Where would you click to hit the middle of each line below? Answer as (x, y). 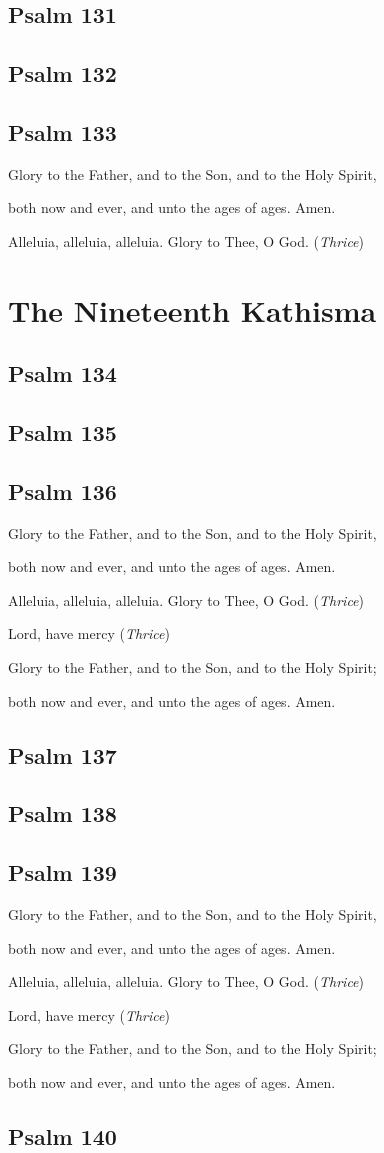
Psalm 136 (62, 490)
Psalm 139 (62, 872)
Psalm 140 (62, 1135)
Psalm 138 (62, 813)
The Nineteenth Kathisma (192, 309)
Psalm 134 (62, 373)
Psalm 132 (62, 73)
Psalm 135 (62, 432)
